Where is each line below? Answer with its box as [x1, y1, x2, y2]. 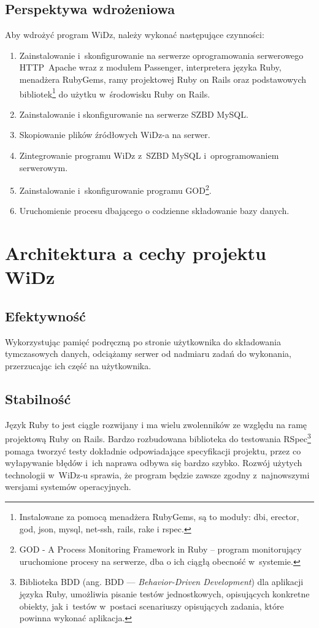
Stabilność [5, 389, 71, 408]
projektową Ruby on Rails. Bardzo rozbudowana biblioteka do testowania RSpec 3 [5, 431, 311, 445]
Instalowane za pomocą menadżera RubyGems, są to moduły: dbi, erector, [19, 510, 299, 523]
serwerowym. [19, 161, 68, 174]
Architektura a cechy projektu [5, 240, 266, 266]
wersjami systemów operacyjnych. [5, 480, 131, 493]
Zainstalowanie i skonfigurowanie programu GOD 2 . [19, 182, 212, 196]
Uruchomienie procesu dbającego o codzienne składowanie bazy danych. [19, 204, 290, 217]
